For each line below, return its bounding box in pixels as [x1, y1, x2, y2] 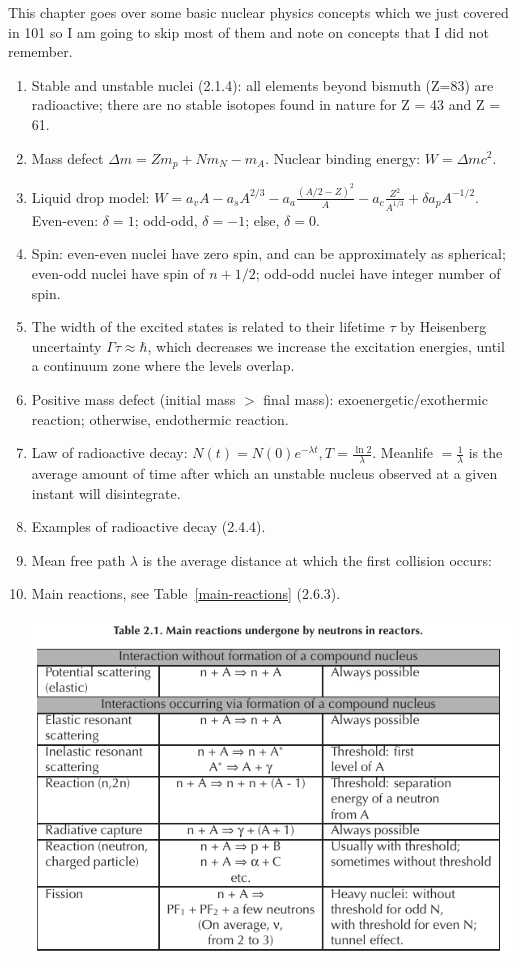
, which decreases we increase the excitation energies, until [147, 335, 505, 356]
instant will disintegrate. [31, 482, 181, 503]
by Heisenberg [400, 316, 487, 337]
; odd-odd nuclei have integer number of [255, 262, 501, 283]
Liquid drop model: [31, 186, 150, 207]
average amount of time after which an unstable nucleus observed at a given [31, 462, 498, 483]
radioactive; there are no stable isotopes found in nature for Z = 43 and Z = [31, 94, 501, 115]
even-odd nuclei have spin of [31, 262, 205, 283]
